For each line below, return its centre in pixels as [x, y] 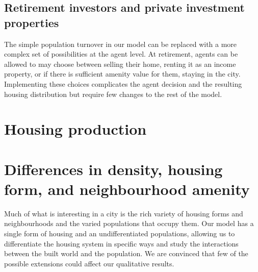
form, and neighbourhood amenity [127, 189]
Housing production [75, 129]
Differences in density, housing [113, 169]
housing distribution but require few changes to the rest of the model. [113, 94]
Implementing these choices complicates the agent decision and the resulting [123, 83]
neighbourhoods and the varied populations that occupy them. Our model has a [129, 223]
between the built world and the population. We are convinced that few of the [126, 253]
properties [32, 22]
